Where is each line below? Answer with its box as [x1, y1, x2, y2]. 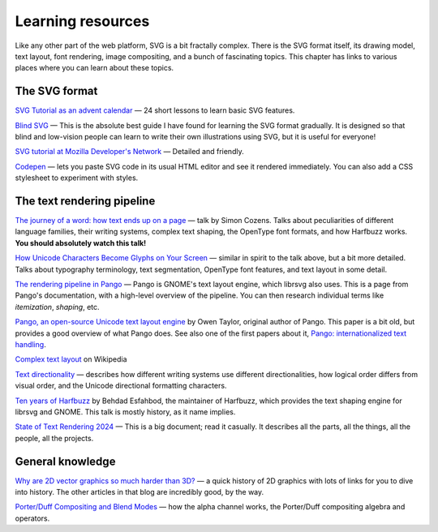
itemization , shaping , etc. [15, 302, 101, 311]
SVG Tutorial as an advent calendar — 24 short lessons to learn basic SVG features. [15, 105, 295, 115]
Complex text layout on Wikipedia [15, 354, 127, 364]
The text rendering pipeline [15, 195, 156, 208]
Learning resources [15, 12, 150, 30]
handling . [15, 340, 46, 349]
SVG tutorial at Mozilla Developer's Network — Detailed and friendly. [15, 147, 244, 157]
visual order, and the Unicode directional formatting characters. [15, 381, 227, 391]
